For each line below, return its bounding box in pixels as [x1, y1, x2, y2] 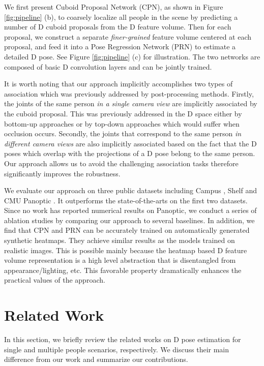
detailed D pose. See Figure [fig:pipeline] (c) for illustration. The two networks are [4, 51, 260, 62]
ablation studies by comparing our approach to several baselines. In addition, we [4, 215, 255, 225]
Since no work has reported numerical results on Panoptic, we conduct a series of [4, 205, 257, 216]
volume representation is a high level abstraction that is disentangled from [4, 255, 236, 265]
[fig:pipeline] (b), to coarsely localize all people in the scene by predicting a [4, 11, 238, 22]
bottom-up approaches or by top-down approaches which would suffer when [4, 118, 240, 129]
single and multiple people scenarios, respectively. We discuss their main [4, 344, 229, 354]
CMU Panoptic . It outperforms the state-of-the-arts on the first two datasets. [4, 195, 248, 205]
